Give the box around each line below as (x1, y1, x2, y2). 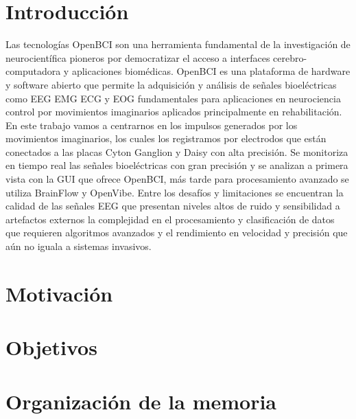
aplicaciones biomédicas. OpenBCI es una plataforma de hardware (71, 64, 351, 78)
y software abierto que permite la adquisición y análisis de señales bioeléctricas (5, 77, 337, 91)
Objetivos (5, 333, 97, 361)
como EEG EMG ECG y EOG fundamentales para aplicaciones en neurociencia (5, 91, 341, 105)
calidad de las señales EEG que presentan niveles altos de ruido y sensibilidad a (5, 199, 340, 213)
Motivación (5, 279, 113, 307)
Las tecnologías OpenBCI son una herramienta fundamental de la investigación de (5, 37, 351, 52)
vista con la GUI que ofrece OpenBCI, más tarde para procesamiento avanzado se (5, 172, 349, 186)
